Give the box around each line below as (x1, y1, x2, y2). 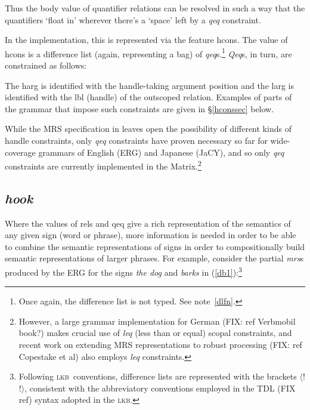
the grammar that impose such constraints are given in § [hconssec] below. (5, 102, 274, 115)
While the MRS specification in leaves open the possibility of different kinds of (5, 122, 292, 135)
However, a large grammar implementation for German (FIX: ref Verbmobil (18, 315, 296, 327)
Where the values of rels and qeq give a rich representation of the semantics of (5, 217, 291, 229)
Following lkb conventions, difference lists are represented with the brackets (18, 370, 297, 383)
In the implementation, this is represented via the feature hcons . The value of (5, 33, 288, 46)
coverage (5, 146, 36, 158)
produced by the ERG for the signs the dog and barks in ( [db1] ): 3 (5, 264, 242, 278)
